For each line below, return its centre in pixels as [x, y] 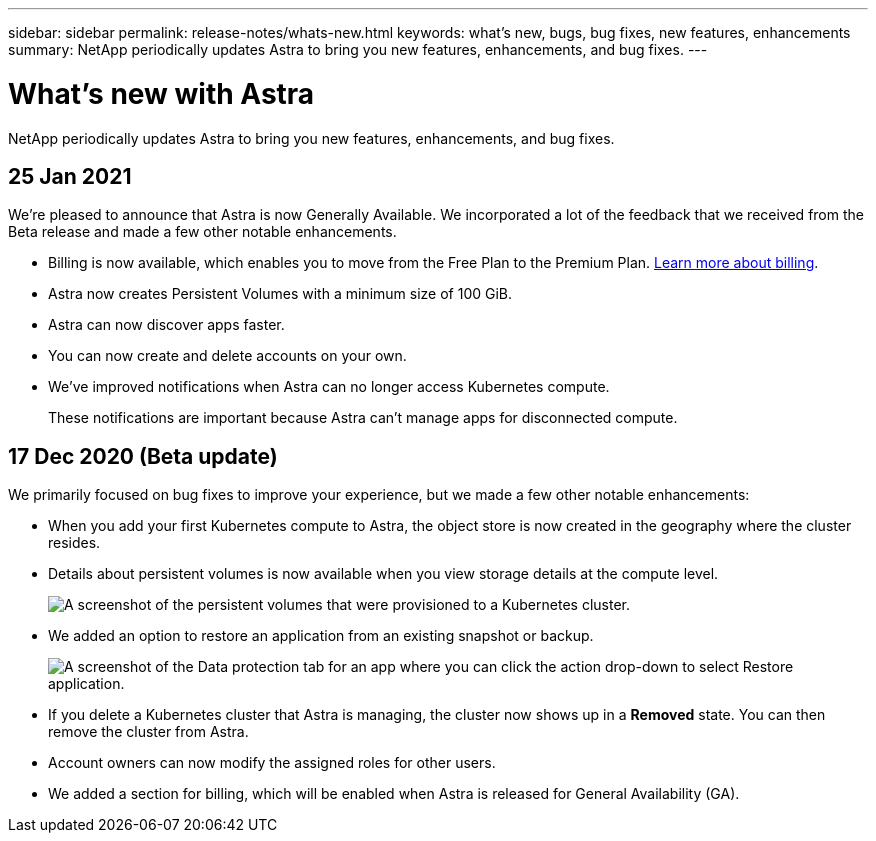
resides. [74, 543]
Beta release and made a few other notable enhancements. [202, 232]
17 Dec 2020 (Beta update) [143, 456]
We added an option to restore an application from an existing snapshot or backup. [321, 636]
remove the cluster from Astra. [148, 732]
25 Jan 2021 [70, 176]
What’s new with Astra [161, 93]
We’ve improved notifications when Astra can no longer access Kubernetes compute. [329, 387]
